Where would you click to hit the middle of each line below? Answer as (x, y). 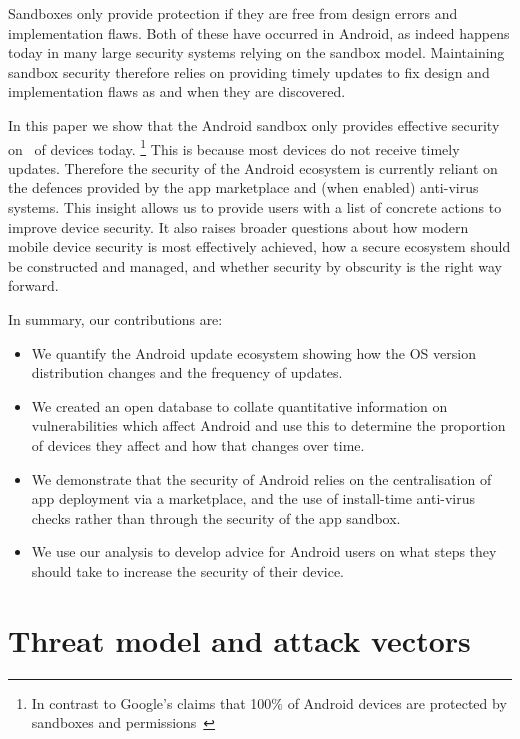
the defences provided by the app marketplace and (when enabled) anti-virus (243, 187)
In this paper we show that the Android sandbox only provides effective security (254, 124)
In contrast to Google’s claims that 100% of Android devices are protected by (269, 702)
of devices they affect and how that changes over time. (198, 444)
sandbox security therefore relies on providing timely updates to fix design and (249, 71)
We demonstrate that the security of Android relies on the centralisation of (261, 478)
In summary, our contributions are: (115, 318)
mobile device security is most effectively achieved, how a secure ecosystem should (259, 246)
